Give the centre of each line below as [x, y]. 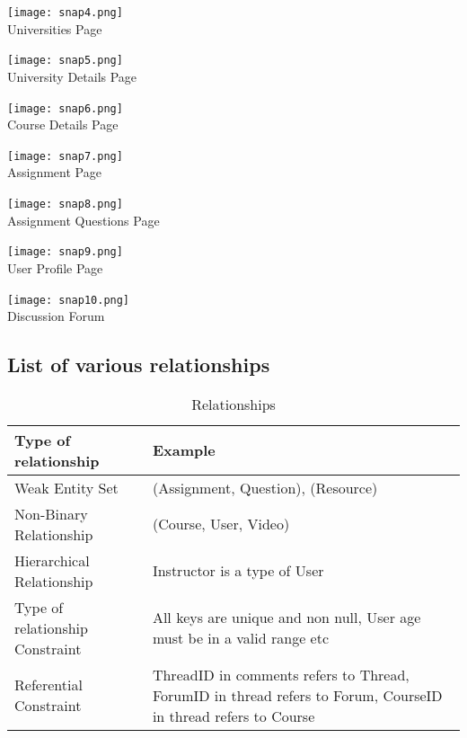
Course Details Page [63, 124]
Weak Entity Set [66, 487]
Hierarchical [52, 560]
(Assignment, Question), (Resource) [265, 487]
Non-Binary [51, 513]
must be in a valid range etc [241, 638]
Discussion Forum [56, 316]
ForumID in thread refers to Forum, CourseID [297, 695]
